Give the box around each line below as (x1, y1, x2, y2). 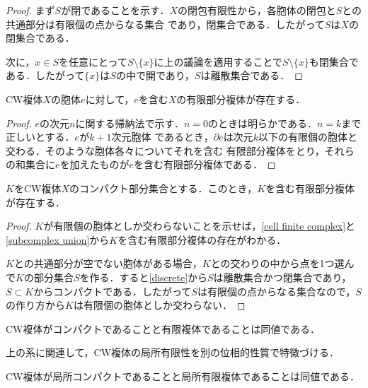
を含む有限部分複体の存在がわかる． (117, 232, 287, 247)
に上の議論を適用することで (154, 54, 283, 69)
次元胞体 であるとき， (111, 129, 214, 144)
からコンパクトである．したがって (33, 283, 192, 298)
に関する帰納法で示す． (75, 115, 184, 130)
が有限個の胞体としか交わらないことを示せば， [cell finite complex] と (43, 218, 356, 233)
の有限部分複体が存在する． (176, 91, 306, 106)
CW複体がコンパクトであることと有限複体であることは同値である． (6, 321, 321, 336)
